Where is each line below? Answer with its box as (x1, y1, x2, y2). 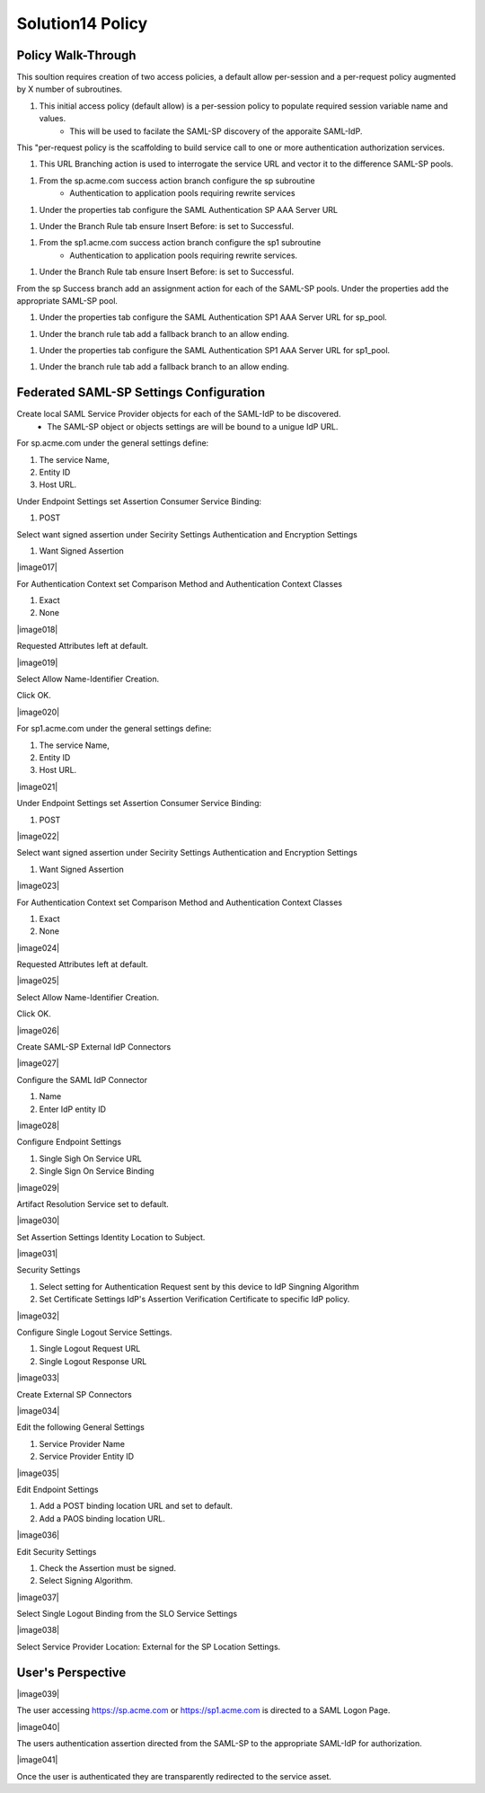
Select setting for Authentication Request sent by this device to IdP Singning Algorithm (39, 1281, 359, 1291)
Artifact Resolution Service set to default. (16, 1198, 170, 1209)
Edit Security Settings (16, 1546, 97, 1557)
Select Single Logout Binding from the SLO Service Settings (16, 1609, 238, 1620)
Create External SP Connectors (16, 1389, 132, 1399)
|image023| (16, 881, 60, 892)
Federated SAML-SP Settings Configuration (16, 385, 265, 400)
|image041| (16, 1754, 58, 1765)
